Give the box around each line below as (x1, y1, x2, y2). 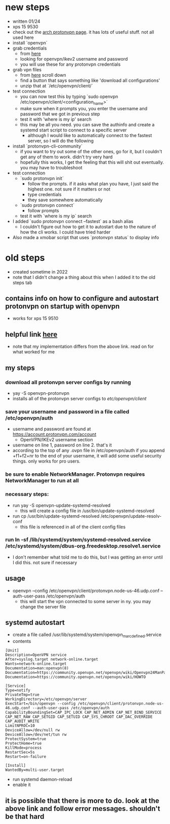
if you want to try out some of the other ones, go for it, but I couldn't (20, 148, 162, 154)
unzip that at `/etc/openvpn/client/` (20, 82, 93, 88)
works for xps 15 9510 (12, 315, 59, 322)
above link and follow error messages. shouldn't (5, 804, 160, 813)
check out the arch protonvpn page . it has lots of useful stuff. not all (12, 29, 154, 35)
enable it (12, 782, 31, 788)
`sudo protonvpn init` (20, 175, 64, 181)
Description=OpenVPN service (5, 653, 67, 658)
